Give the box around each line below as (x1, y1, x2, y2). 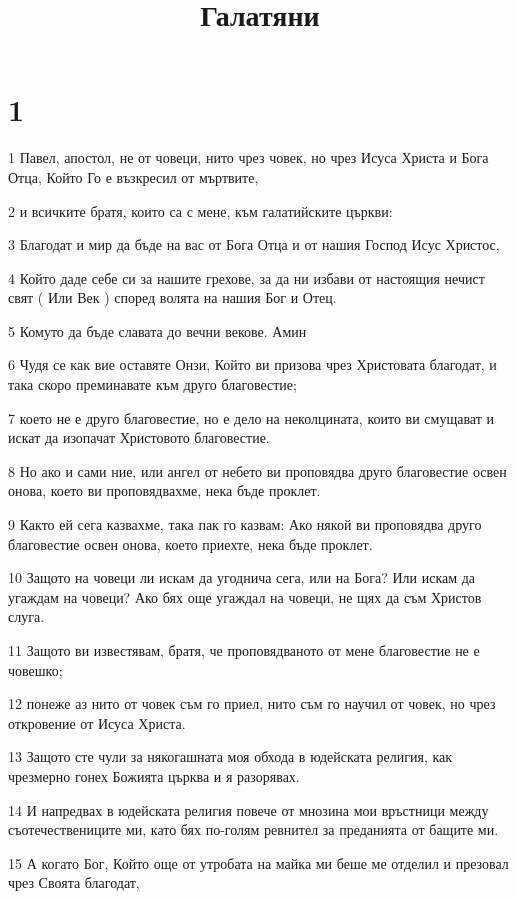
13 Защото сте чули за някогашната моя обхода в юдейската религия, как (8, 746, 453, 767)
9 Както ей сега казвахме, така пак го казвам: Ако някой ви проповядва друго (8, 514, 482, 535)
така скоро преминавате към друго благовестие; (8, 374, 297, 395)
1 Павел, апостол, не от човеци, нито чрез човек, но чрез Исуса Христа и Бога (8, 147, 489, 168)
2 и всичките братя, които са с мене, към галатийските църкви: (8, 200, 393, 221)
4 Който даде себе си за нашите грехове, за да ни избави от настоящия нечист (8, 267, 485, 288)
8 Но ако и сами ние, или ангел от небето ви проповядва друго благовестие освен (8, 460, 507, 481)
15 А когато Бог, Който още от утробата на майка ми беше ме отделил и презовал (8, 852, 509, 873)
